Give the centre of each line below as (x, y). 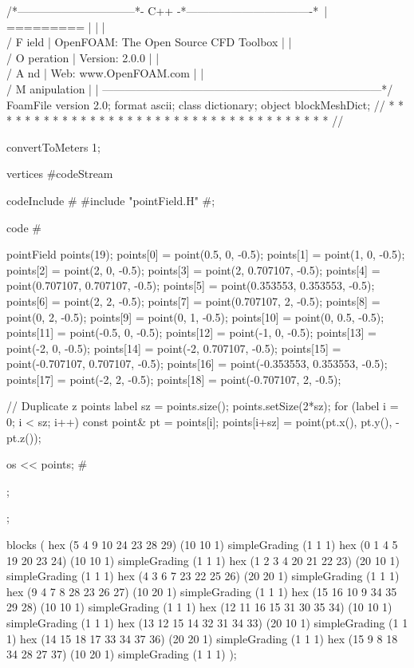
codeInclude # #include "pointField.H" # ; (111, 200)
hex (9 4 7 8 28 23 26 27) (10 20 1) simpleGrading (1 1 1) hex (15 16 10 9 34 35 (202, 591)
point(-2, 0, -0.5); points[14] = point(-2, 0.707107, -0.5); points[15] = (174, 348)
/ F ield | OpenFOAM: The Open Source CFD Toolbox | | (149, 42)
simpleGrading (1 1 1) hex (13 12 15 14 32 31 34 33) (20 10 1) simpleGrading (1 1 (207, 623)
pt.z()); (24, 437)
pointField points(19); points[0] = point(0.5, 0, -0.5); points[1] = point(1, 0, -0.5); (206, 254)
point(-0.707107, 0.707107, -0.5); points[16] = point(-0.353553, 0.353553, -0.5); (197, 364)
